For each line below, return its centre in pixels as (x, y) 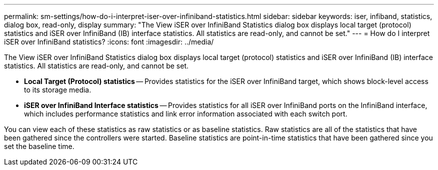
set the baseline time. (39, 146)
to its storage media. (58, 90)
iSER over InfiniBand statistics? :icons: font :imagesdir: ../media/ (109, 42)
